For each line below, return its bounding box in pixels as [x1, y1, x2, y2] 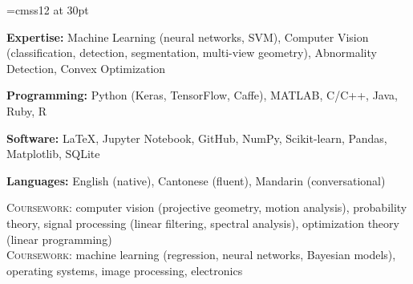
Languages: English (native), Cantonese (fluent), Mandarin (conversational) [6, 172, 386, 189]
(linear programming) [6, 230, 112, 247]
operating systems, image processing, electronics [6, 262, 243, 278]
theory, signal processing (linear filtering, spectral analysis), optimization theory [6, 214, 399, 231]
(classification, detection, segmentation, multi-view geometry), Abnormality [6, 44, 377, 61]
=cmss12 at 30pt [6, 2, 89, 18]
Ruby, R [6, 102, 47, 119]
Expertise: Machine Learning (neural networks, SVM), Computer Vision [6, 28, 369, 45]
